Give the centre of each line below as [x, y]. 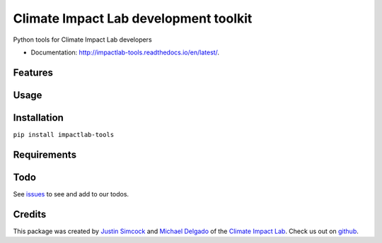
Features [33, 72]
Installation [38, 118]
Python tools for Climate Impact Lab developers [82, 40]
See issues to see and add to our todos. [71, 194]
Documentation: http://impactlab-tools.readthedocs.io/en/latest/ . [125, 52]
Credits [30, 214]
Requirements [45, 154]
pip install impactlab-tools [64, 135]
